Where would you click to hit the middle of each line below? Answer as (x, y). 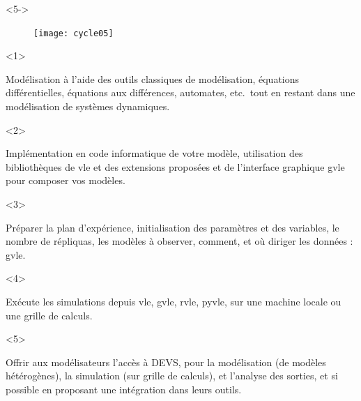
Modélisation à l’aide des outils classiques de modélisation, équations (153, 78)
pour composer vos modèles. (66, 180)
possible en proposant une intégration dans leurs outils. (124, 389)
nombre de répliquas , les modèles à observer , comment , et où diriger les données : (179, 241)
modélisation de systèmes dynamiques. (88, 106)
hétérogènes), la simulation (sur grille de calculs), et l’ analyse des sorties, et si (172, 376)
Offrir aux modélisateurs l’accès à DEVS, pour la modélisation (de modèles (166, 362)
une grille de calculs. (49, 315)
